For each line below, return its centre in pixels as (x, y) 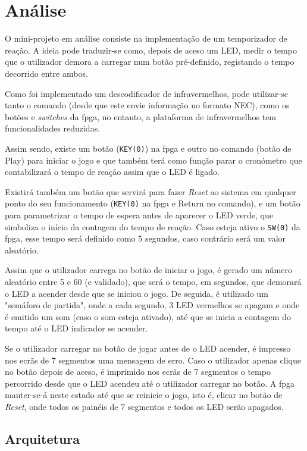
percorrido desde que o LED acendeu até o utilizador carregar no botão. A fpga (150, 383)
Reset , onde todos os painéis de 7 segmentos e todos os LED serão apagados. (144, 406)
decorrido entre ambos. (46, 73)
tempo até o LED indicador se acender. (76, 328)
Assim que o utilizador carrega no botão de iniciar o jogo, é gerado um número (148, 270)
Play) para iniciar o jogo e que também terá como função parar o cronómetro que (153, 160)
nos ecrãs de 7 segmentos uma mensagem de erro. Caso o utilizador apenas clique (153, 360)
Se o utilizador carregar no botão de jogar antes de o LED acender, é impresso (148, 348)
